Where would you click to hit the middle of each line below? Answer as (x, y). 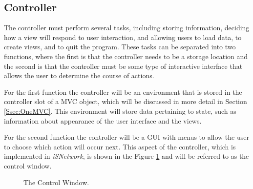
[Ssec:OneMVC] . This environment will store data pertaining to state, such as (120, 111)
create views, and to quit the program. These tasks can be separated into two (120, 47)
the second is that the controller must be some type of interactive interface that (123, 66)
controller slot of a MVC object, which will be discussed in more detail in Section (126, 101)
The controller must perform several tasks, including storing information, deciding (127, 28)
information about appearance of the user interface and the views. (103, 120)
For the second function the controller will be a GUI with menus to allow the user (126, 137)
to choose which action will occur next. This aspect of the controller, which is (120, 146)
